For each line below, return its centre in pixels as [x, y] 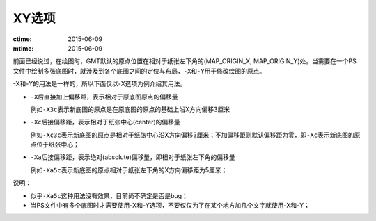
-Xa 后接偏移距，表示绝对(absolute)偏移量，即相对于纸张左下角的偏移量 [133, 157]
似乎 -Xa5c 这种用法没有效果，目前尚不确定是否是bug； [109, 195]
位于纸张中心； [57, 145]
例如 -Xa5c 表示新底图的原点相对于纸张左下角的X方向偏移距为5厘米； [129, 170]
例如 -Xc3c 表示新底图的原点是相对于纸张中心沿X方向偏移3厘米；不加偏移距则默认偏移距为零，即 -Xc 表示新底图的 [192, 135]
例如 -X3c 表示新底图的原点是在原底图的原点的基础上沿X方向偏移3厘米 [130, 109]
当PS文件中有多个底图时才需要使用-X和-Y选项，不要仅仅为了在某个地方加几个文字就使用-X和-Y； [170, 206]
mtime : [23, 48]
